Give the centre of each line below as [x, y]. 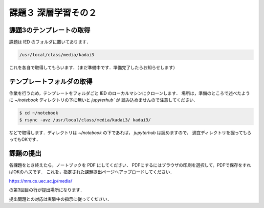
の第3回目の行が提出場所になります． [47, 190]
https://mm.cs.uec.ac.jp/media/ [41, 181]
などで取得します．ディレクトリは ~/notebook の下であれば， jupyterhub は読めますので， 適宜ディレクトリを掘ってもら [130, 133]
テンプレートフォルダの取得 [51, 81]
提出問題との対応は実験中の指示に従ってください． [60, 199]
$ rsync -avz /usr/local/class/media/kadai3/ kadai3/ [85, 120]
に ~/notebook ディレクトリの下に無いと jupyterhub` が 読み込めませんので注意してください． [103, 100]
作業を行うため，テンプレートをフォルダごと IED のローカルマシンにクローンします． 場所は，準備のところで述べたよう [130, 93]
